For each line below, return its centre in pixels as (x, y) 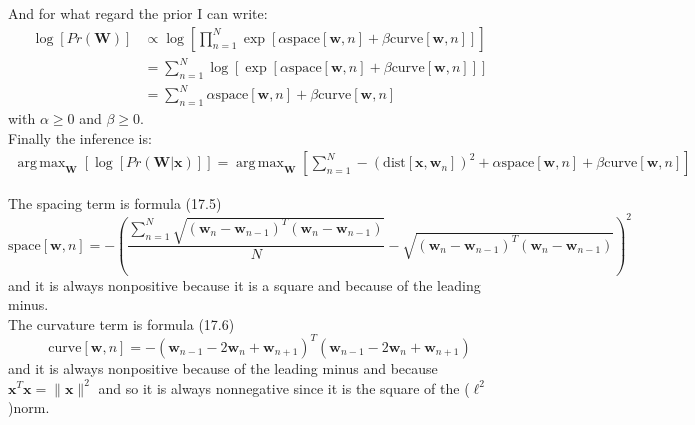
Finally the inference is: (80, 137)
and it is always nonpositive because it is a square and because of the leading (244, 284)
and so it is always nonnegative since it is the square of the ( (284, 387)
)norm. (29, 407)
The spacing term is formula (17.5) (115, 202)
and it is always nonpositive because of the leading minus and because (223, 367)
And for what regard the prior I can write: (138, 13)
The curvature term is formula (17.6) (121, 323)
